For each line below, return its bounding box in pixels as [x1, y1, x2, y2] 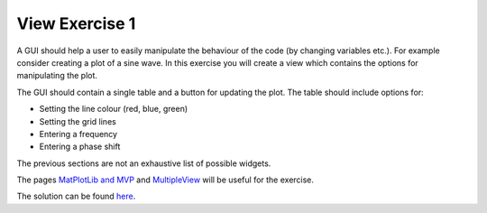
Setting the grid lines [39, 116, 116, 126]
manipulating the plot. [16, 70, 98, 81]
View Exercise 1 [16, 14, 136, 33]
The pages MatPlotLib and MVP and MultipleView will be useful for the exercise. [16, 174, 315, 185]
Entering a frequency [39, 128, 117, 139]
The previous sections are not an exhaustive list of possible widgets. [16, 158, 271, 169]
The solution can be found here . [16, 190, 136, 202]
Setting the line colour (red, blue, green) [39, 104, 188, 115]
